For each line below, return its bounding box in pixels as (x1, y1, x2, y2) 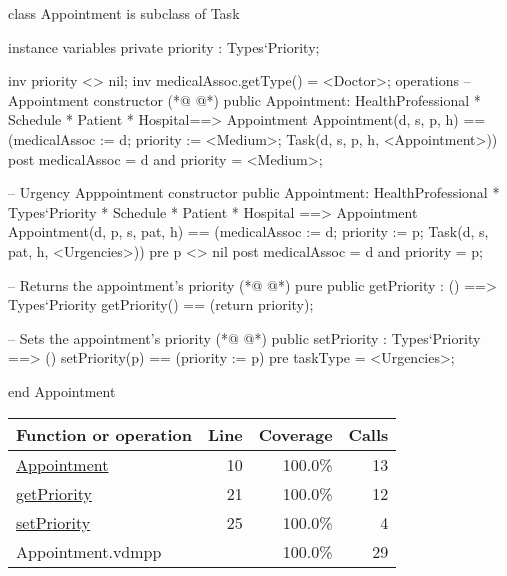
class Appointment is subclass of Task (8, 3, 240, 23)
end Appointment (8, 380, 116, 401)
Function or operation (16, 422, 192, 446)
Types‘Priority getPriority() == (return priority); (8, 294, 314, 315)
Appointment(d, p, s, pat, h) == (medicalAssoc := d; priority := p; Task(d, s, (8, 221, 489, 242)
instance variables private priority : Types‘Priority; (8, 36, 320, 57)
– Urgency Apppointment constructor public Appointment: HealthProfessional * (8, 182, 500, 203)
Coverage (258, 422, 333, 446)
